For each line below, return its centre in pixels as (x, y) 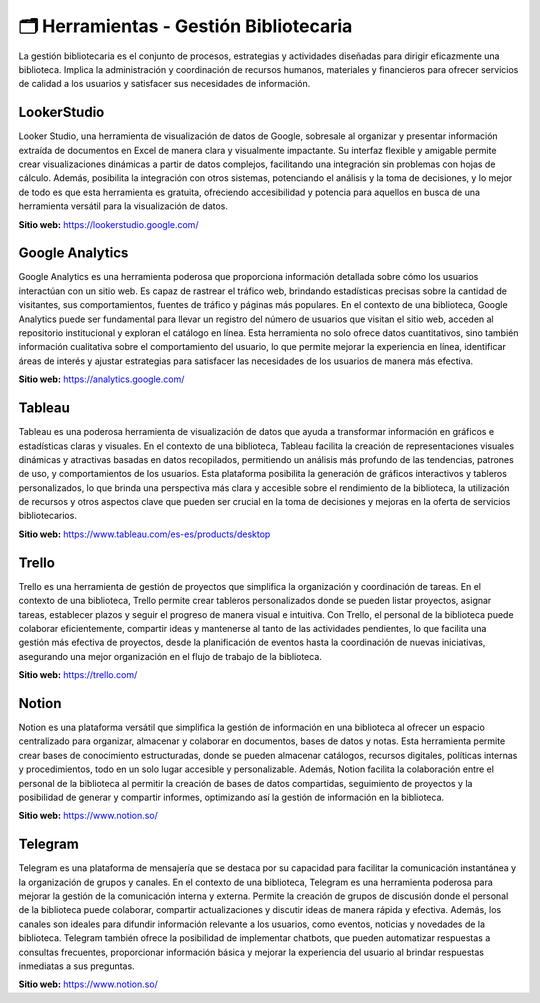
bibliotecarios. (47, 516)
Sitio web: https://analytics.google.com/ (101, 379)
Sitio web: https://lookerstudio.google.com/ (108, 224)
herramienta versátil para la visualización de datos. (123, 206)
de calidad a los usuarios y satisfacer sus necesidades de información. (164, 84)
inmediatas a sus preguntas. (76, 966)
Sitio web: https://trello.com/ (78, 675)
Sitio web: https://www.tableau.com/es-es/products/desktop (144, 534)
